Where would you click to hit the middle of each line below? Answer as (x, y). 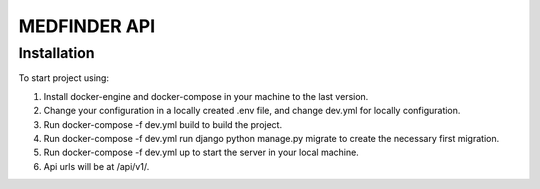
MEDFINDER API (87, 26)
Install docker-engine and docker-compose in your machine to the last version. (206, 96)
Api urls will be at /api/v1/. (96, 166)
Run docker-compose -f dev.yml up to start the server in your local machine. (201, 152)
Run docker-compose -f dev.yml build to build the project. (163, 124)
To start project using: (64, 78)
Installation (56, 53)
